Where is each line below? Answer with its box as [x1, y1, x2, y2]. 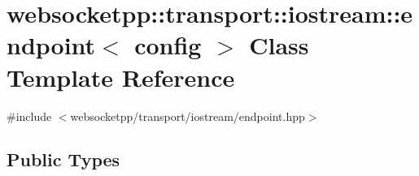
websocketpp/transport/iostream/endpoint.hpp [70, 107, 305, 124]
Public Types [7, 147, 120, 172]
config [134, 28, 202, 62]
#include [7, 107, 52, 124]
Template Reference [7, 60, 235, 93]
